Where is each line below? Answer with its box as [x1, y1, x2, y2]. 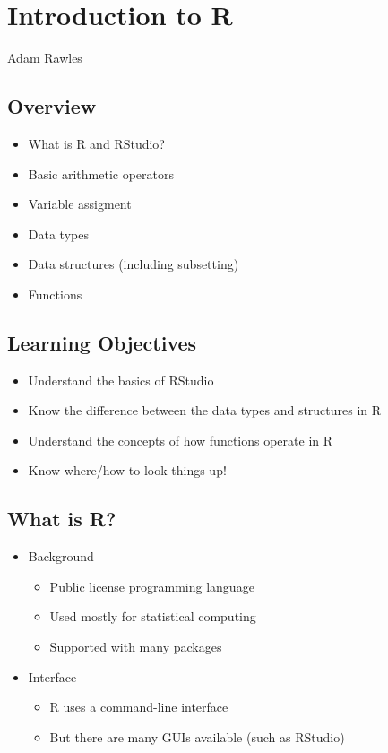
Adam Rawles [7, 48, 82, 67]
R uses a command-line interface [49, 697, 228, 716]
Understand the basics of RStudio [28, 370, 214, 389]
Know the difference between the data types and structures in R [28, 401, 382, 420]
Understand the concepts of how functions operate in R [28, 430, 333, 449]
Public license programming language [49, 576, 254, 595]
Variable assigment [28, 195, 132, 213]
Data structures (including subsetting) [28, 255, 239, 273]
